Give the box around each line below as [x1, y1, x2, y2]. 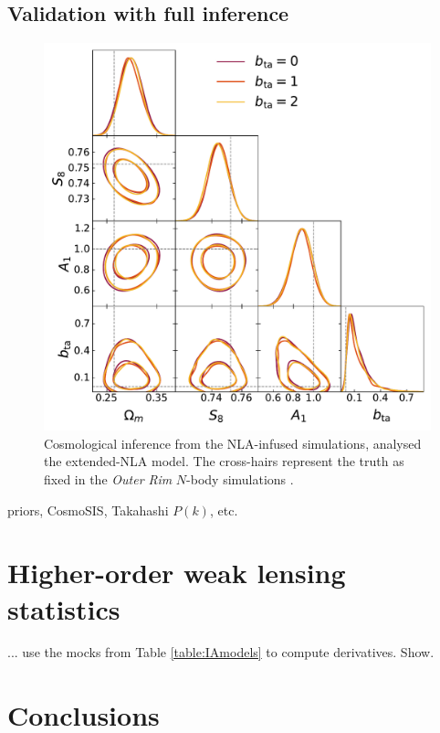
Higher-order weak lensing [7, 554, 346, 591]
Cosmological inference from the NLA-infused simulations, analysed [44, 433, 422, 452]
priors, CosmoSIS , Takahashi [7, 500, 169, 519]
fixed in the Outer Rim [44, 469, 173, 488]
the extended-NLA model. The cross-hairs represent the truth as [44, 451, 404, 471]
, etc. [209, 500, 238, 519]
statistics [7, 590, 120, 627]
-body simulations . [186, 469, 294, 488]
